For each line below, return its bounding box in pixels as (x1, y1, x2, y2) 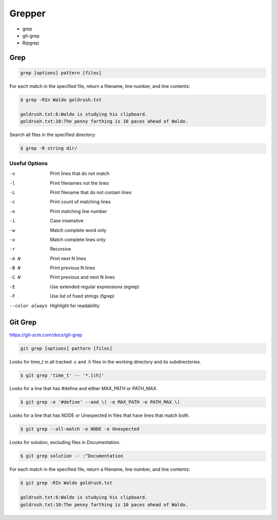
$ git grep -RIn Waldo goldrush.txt (20, 480, 113, 486)
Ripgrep (22, 40, 39, 46)
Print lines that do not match (50, 170, 110, 177)
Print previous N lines (50, 265, 95, 271)
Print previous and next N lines (50, 274, 115, 280)
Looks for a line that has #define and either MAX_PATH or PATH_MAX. (9, 386, 158, 392)
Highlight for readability (50, 302, 100, 309)
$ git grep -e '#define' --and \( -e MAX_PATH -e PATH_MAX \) (20, 399, 180, 405)
